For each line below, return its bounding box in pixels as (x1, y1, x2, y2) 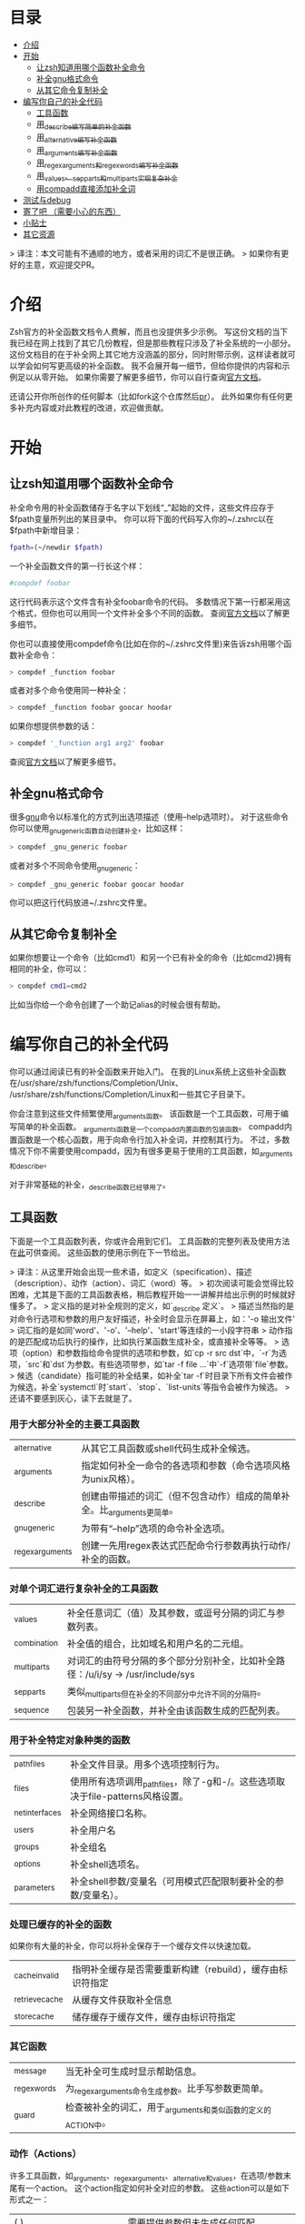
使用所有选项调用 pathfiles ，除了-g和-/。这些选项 (69, 1775, 277, 1790)
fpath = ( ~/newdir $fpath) (9, 543, 103, 552)
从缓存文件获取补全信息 (72, 1993, 172, 2006)
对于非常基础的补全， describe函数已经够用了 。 (9, 1179, 171, 1192)
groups (14, 1842, 40, 1852)
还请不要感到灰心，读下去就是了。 (9, 1392, 137, 1403)
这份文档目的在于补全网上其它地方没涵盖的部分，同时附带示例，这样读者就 (9, 349, 288, 359)
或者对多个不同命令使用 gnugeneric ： (9, 860, 141, 873)
